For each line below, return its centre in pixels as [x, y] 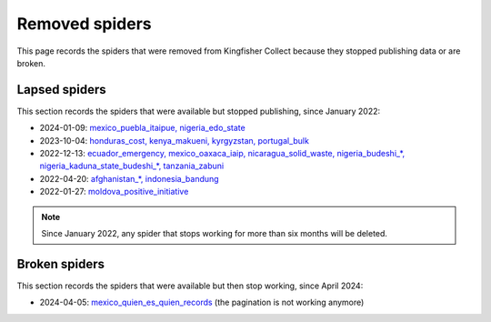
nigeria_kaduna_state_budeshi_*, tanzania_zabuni [132, 166]
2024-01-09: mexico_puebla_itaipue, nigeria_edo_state [142, 128]
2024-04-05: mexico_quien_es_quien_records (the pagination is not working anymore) [202, 302]
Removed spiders [84, 24]
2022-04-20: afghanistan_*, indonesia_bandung [129, 178]
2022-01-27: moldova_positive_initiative [114, 192]
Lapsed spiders [61, 90]
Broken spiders [60, 264]
